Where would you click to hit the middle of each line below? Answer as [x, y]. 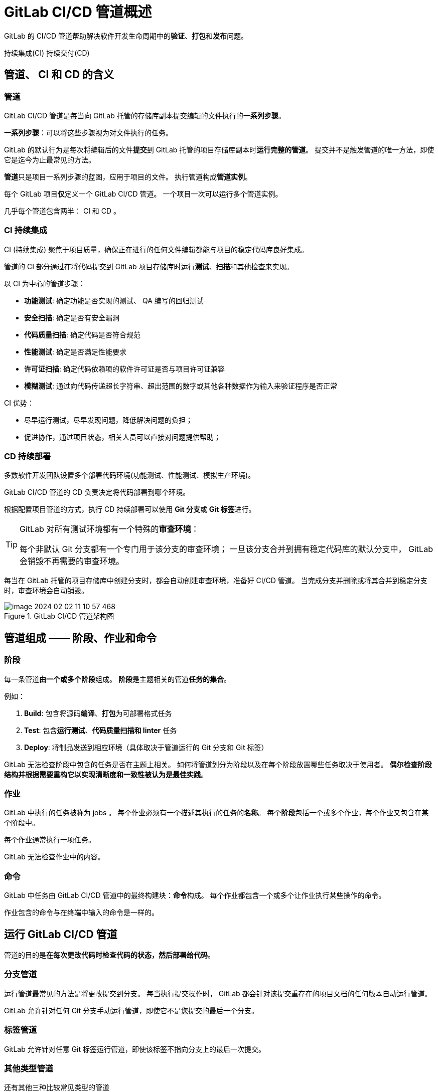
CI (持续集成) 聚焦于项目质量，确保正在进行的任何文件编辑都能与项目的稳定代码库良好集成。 [156, 249]
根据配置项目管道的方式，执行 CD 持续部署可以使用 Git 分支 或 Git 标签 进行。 [130, 509]
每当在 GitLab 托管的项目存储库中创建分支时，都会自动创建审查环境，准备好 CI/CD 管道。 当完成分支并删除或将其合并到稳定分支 [216, 581]
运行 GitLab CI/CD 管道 [61, 934]
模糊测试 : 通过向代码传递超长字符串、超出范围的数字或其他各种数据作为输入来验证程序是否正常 [181, 386]
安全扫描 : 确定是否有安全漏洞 [72, 317]
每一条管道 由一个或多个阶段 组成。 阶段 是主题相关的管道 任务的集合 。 [117, 679]
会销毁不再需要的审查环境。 [72, 561]
